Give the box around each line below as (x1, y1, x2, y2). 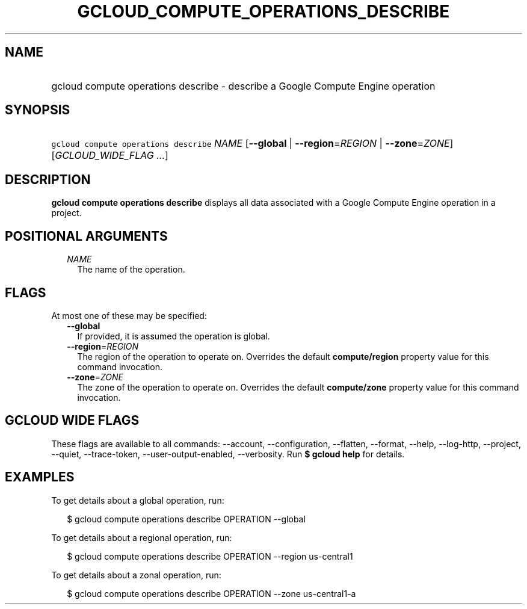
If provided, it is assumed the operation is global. (77, 330, 270, 341)
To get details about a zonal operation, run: (51, 569, 221, 580)
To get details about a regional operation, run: (51, 532, 232, 543)
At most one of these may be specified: (51, 310, 207, 321)
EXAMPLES (5, 469, 75, 485)
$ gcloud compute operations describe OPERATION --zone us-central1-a (67, 588, 356, 599)
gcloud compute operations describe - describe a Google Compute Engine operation (51, 79, 436, 92)
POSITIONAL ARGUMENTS (5, 228, 168, 244)
